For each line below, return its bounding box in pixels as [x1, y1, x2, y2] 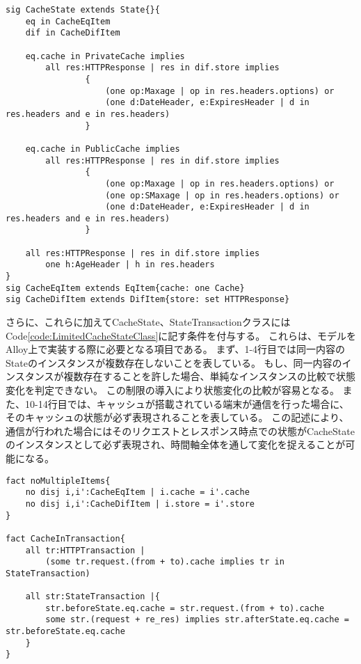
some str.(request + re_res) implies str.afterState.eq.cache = [45, 615, 349, 625]
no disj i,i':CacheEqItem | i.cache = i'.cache [25, 487, 250, 498]
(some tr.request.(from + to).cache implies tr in [45, 557, 284, 567]
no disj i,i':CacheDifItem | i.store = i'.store [25, 498, 255, 509]
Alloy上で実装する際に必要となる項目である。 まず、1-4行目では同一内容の [6, 342, 346, 356]
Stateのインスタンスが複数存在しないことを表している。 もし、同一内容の [6, 355, 342, 370]
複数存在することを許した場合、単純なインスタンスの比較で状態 [63, 369, 355, 384]
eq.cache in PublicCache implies [25, 143, 180, 154]
